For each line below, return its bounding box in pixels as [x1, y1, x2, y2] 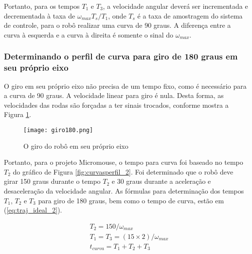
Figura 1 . [4, 109, 31, 119]
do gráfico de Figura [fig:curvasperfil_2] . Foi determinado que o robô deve [13, 166, 234, 176]
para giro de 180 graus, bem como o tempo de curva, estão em [38, 195, 224, 205]
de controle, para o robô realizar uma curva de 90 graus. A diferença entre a [4, 20, 231, 30]
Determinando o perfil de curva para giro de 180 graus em [4, 50, 238, 62]
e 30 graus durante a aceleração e [111, 176, 211, 186]
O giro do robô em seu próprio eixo [23, 140, 128, 151]
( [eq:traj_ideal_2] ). [4, 205, 62, 215]
